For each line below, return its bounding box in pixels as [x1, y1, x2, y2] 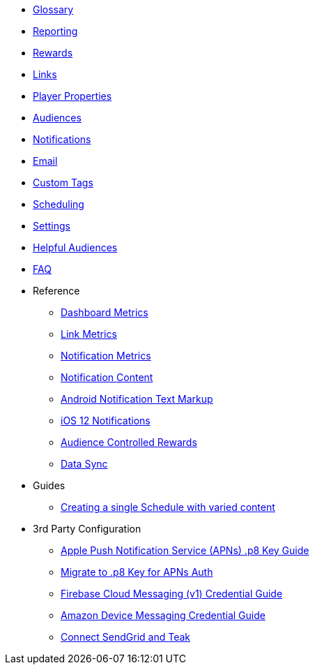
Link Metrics [61, 328, 117, 340]
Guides [33, 479, 66, 491]
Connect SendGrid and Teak [61, 631, 191, 643]
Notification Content [61, 371, 153, 383]
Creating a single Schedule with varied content [61, 501, 275, 513]
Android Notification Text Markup [61, 393, 213, 405]
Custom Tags [33, 177, 93, 188]
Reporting [33, 25, 78, 37]
